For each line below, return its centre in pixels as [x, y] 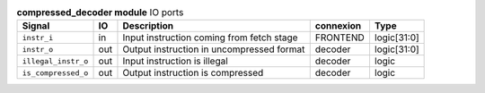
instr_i [38, 37]
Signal [36, 26]
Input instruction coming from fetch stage [210, 38]
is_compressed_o [55, 73]
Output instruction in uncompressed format [214, 49]
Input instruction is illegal [175, 61]
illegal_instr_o [55, 61]
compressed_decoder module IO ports [100, 13]
